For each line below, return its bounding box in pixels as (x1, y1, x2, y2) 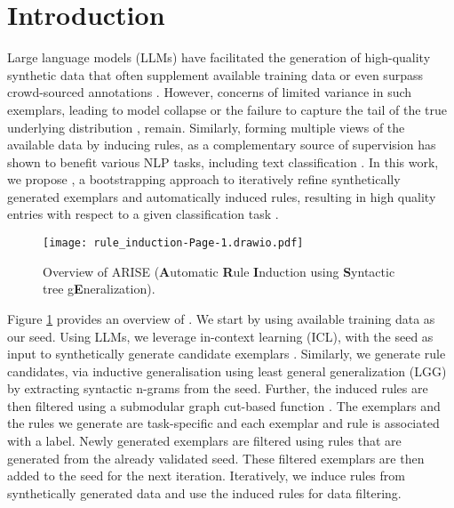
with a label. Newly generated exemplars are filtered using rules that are (7, 431, 402, 450)
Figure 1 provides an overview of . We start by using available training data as (7, 309, 435, 327)
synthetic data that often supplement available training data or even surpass (7, 65, 423, 84)
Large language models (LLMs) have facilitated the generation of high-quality (7, 48, 431, 67)
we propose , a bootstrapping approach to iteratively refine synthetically (7, 170, 401, 189)
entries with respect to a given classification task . (7, 205, 279, 223)
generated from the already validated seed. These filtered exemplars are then (7, 448, 425, 467)
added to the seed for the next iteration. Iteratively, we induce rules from (7, 466, 405, 485)
